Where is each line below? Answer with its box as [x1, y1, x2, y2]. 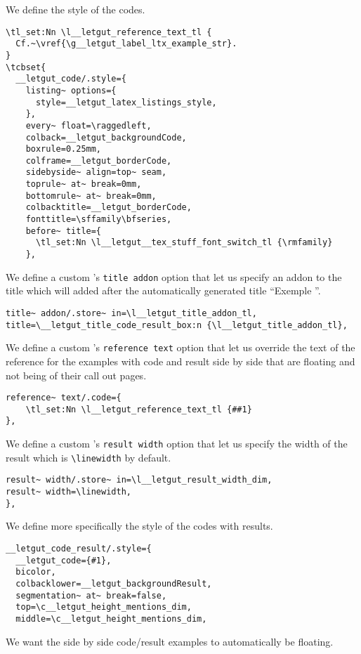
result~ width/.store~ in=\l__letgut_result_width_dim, [6, 475, 273, 485]
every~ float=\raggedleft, [25, 120, 152, 131]
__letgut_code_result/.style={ [6, 543, 152, 554]
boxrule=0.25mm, [25, 144, 102, 155]
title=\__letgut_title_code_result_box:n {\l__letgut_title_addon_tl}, [6, 320, 348, 330]
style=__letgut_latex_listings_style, [35, 97, 217, 107]
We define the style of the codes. [6, 2, 145, 16]
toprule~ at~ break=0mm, [25, 179, 142, 190]
